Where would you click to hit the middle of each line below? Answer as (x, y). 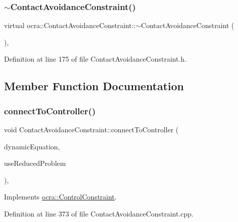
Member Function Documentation (94, 86)
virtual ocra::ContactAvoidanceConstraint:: (70, 25)
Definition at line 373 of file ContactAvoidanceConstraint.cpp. (99, 213)
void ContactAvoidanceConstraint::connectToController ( (91, 129)
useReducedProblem (35, 163)
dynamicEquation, (32, 146)
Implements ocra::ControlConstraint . (60, 197)
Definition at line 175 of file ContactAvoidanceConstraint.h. (95, 59)
